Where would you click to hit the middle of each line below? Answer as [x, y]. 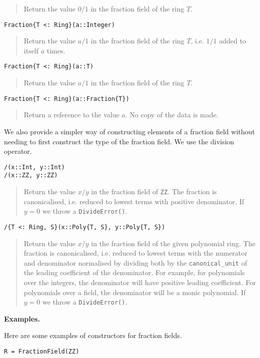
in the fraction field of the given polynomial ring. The [173, 243]
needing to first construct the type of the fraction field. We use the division [119, 141]
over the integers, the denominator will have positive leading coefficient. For [140, 282]
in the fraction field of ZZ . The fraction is [154, 191]
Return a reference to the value [71, 115]
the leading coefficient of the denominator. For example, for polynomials [134, 272]
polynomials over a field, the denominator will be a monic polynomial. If [135, 292]
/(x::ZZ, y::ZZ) [31, 176]
